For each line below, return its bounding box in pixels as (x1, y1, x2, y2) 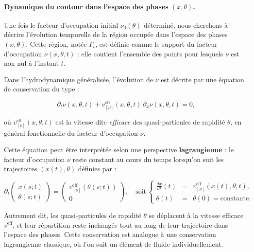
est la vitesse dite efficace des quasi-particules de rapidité (55, 117, 225, 127)
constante (220, 195, 249, 202)
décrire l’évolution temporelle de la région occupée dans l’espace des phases (4, 29, 228, 39)
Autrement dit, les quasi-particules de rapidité (4, 210, 141, 220)
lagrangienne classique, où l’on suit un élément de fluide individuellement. (4, 238, 223, 249)
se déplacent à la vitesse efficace (149, 210, 244, 220)
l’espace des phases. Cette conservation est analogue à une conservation (4, 229, 216, 239)
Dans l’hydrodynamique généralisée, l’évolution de (4, 74, 153, 84)
